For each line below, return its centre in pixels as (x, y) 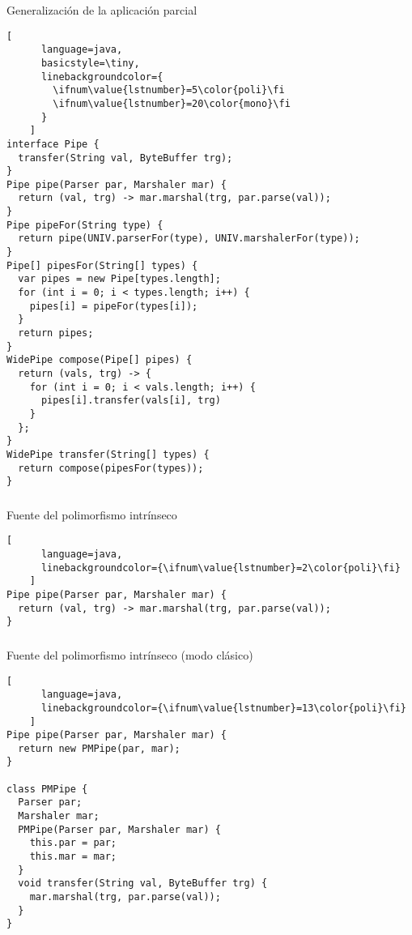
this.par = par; (73, 843)
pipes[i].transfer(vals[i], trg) (131, 401)
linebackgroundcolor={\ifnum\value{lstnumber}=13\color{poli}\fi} (223, 708)
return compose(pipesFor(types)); (111, 468)
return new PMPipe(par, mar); (99, 748)
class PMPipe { (47, 789)
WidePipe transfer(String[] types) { (108, 454)
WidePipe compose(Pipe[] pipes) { (100, 360)
